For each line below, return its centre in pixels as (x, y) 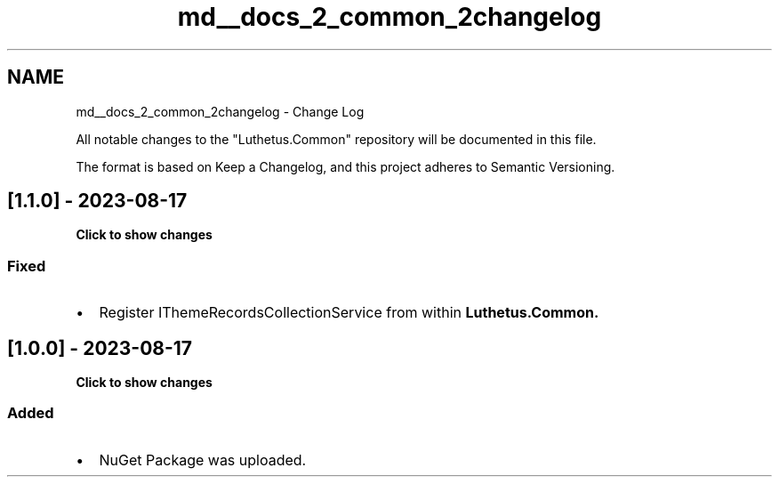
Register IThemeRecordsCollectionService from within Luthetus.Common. (349, 313)
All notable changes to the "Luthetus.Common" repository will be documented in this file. (336, 139)
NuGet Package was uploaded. (203, 460)
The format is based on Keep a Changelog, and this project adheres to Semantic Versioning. (345, 166)
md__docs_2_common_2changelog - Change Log (220, 111)
